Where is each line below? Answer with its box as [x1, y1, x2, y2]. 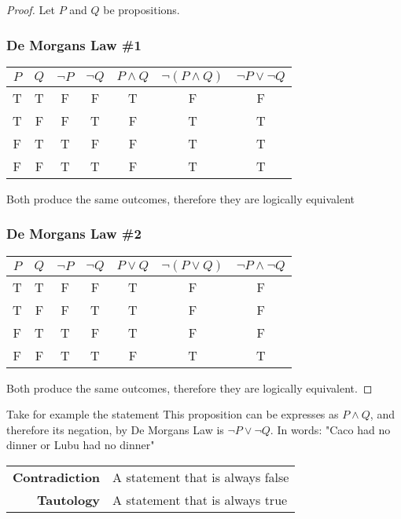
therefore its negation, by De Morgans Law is [6, 421, 224, 437]
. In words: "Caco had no [270, 421, 391, 437]
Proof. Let [6, 2, 55, 17]
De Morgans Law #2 [6, 224, 142, 243]
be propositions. [103, 2, 180, 17]
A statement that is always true [112, 491, 288, 509]
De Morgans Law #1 [6, 35, 142, 54]
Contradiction [13, 468, 101, 486]
